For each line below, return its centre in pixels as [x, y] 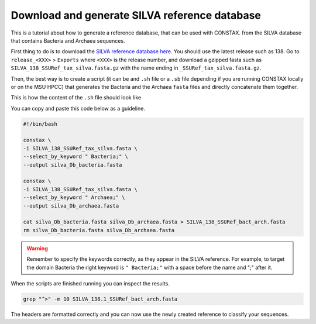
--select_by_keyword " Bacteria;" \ [76, 157]
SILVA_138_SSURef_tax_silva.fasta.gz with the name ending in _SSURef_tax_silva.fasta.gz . [136, 68]
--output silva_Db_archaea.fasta [71, 206]
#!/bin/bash [40, 124]
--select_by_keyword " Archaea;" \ [74, 198]
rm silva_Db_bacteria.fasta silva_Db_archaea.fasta [99, 230]
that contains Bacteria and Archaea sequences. [68, 40]
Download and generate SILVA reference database [136, 15]
